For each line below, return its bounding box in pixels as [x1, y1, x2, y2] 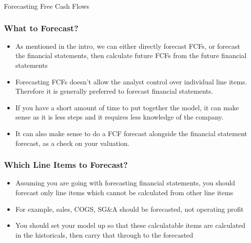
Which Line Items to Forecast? [4, 159, 128, 171]
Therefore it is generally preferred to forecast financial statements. [15, 86, 213, 96]
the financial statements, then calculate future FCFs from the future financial [15, 50, 247, 61]
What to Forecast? [4, 21, 78, 34]
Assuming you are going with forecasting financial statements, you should [15, 178, 235, 188]
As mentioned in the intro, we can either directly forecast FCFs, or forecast [15, 40, 240, 51]
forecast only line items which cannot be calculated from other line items [15, 187, 233, 197]
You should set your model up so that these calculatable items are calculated [15, 220, 246, 230]
